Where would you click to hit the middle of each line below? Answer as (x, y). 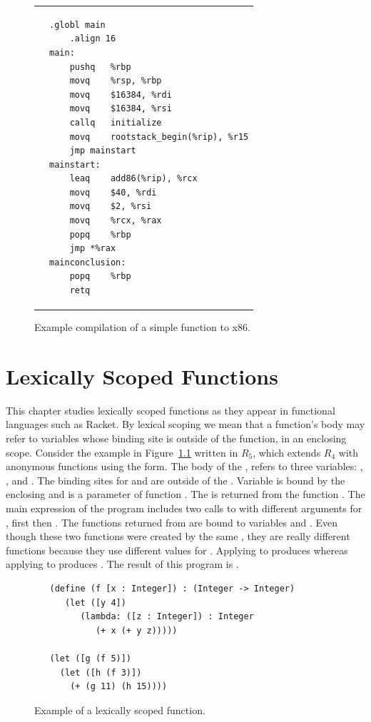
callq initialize (116, 122)
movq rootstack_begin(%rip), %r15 (159, 137)
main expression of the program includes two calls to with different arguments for (184, 508)
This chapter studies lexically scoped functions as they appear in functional (171, 410)
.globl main (77, 25)
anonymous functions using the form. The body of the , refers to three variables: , (184, 466)
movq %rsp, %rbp (116, 81)
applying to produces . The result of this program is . (122, 564)
